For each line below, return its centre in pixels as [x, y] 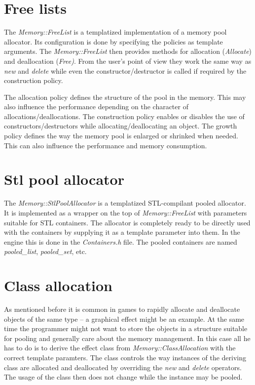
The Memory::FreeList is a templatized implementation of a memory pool [115, 32]
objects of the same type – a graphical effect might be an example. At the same [124, 319]
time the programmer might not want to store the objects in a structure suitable [126, 328]
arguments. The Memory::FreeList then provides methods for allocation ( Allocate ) [128, 51]
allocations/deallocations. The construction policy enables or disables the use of [124, 116]
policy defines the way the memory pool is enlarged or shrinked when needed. [121, 136]
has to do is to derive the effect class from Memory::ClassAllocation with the [120, 348]
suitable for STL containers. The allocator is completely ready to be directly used [127, 222]
